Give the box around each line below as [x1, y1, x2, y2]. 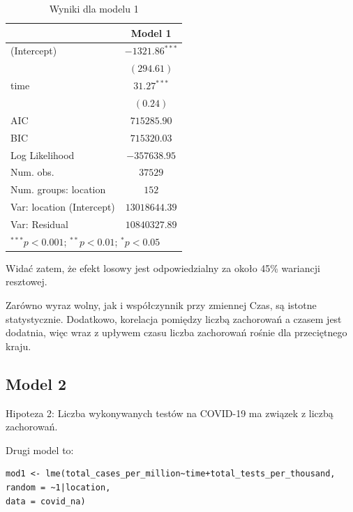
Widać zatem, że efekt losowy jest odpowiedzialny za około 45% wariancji [6, 260, 320, 275]
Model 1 [130, 25, 172, 40]
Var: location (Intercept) [10, 199, 115, 214]
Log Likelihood [10, 147, 75, 162]
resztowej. [6, 274, 47, 289]
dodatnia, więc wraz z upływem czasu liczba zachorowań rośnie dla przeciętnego [6, 325, 347, 340]
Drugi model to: [6, 442, 74, 457]
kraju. [6, 338, 31, 353]
